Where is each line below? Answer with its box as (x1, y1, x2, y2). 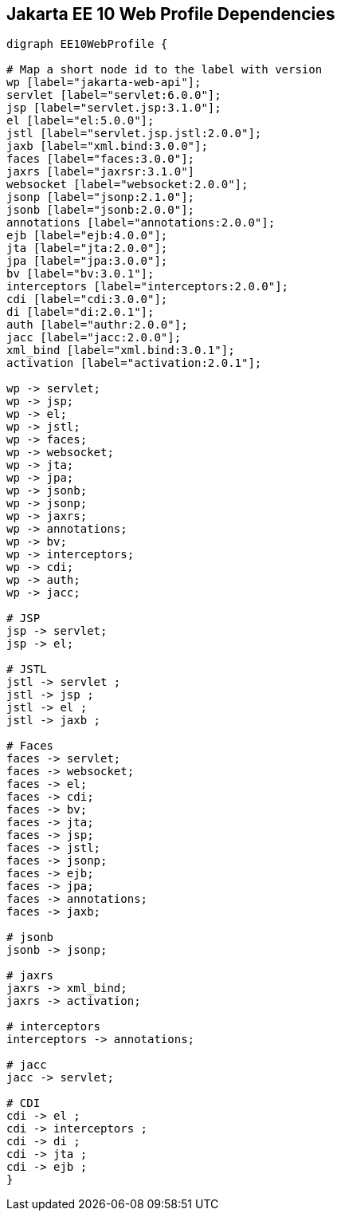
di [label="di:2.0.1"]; (6, 305, 155, 319)
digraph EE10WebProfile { (6, 37, 168, 51)
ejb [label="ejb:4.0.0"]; (6, 229, 168, 242)
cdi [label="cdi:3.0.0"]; (6, 293, 168, 306)
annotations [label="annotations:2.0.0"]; (6, 216, 276, 230)
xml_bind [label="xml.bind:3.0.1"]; (6, 344, 235, 357)
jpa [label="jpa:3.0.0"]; (6, 254, 168, 268)
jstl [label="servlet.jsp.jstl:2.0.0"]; (6, 127, 262, 140)
